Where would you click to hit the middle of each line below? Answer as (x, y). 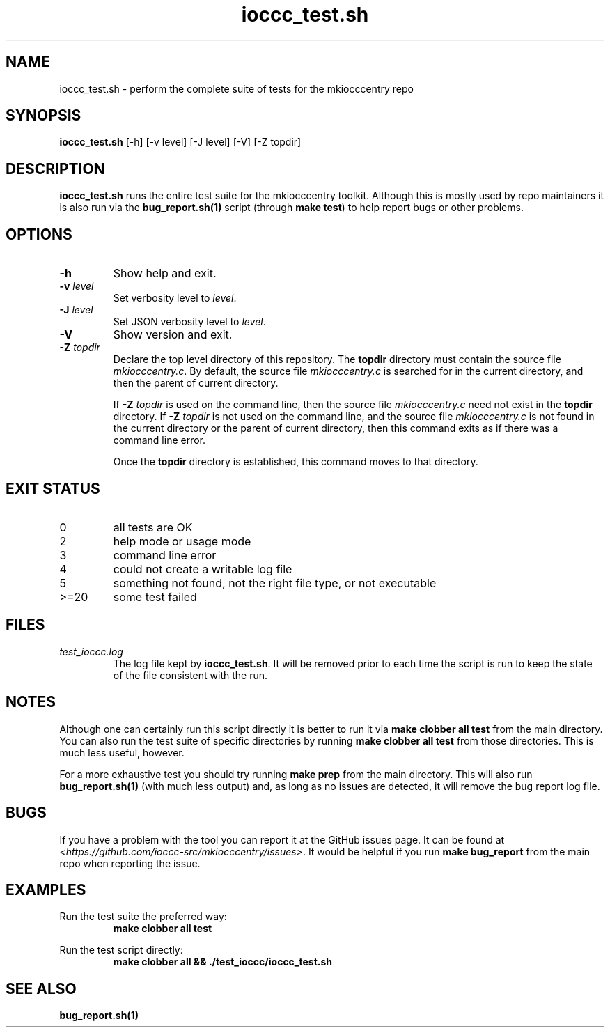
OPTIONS (39, 234)
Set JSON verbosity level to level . (189, 322)
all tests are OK (153, 527)
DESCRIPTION (55, 169)
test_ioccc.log (91, 651)
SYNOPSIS (44, 116)
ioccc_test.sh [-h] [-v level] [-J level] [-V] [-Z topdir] (180, 142)
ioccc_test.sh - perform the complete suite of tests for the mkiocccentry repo (236, 88)
